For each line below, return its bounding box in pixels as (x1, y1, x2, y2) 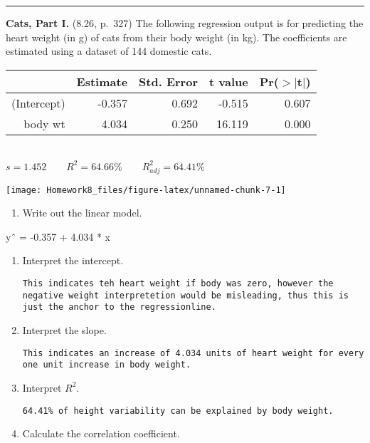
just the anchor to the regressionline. (22, 302, 216, 313)
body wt (23, 115, 65, 132)
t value (208, 73, 248, 90)
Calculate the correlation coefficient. (22, 426, 180, 441)
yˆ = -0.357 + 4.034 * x (6, 229, 110, 244)
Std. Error (139, 73, 198, 90)
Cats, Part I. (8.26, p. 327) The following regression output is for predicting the (6, 16, 364, 30)
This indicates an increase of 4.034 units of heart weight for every (22, 348, 364, 358)
